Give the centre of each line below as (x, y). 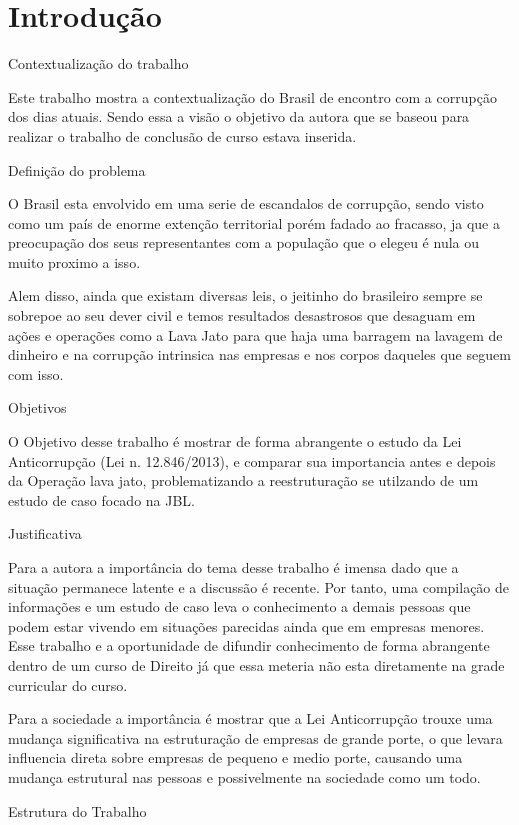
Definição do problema (77, 169)
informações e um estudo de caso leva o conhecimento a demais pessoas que (239, 606)
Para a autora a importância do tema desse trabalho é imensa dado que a (233, 567)
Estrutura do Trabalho (77, 810)
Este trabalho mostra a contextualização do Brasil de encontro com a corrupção (252, 96)
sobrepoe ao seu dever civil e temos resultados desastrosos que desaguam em (242, 315)
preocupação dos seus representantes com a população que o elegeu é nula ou (244, 242)
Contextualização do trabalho (98, 63)
